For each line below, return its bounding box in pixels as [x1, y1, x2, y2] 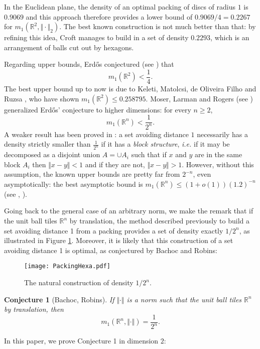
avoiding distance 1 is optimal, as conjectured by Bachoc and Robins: [4, 245, 218, 255]
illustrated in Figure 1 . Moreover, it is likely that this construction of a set [4, 235, 233, 246]
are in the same [194, 149, 242, 160]
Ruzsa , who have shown [4, 93, 79, 103]
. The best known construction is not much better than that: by [59, 21, 256, 32]
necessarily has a [197, 129, 248, 139]
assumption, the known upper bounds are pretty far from [4, 169, 180, 179]
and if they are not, [85, 159, 145, 169]
